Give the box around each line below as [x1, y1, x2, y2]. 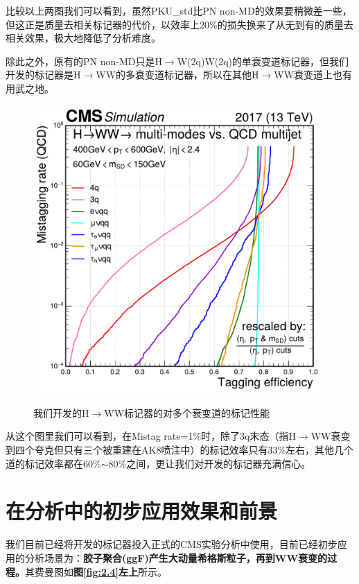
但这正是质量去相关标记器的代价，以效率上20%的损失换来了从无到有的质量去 [6, 17, 353, 31]
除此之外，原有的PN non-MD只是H [6, 53, 162, 68]
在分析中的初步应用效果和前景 [6, 497, 278, 525]
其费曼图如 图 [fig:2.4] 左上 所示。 [25, 564, 167, 578]
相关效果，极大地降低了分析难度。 [6, 31, 161, 45]
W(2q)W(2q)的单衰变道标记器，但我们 [177, 53, 349, 68]
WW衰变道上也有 [274, 67, 353, 82]
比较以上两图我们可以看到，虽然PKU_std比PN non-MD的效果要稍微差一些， [6, 3, 352, 17]
